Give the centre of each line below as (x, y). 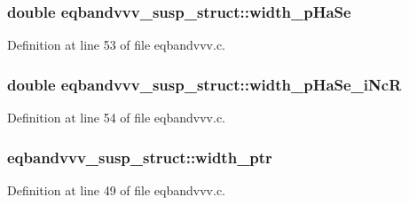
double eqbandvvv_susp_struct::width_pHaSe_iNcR (204, 84)
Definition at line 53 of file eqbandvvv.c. (117, 45)
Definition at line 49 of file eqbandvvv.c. (117, 189)
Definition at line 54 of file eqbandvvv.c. (117, 118)
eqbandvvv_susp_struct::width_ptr (140, 157)
